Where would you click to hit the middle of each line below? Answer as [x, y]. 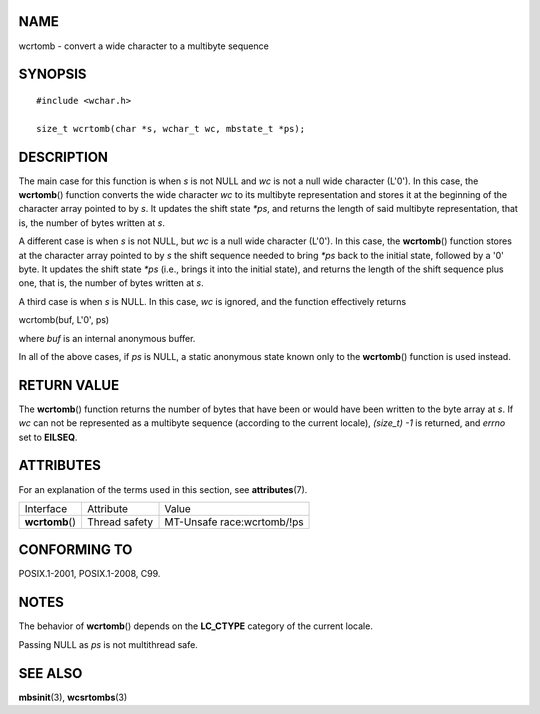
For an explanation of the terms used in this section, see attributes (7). [163, 489]
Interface [46, 508]
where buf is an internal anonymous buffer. [107, 338]
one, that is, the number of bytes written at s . [111, 283]
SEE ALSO [50, 673]
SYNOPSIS [52, 74]
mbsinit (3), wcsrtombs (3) [73, 697]
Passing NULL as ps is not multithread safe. [108, 644]
